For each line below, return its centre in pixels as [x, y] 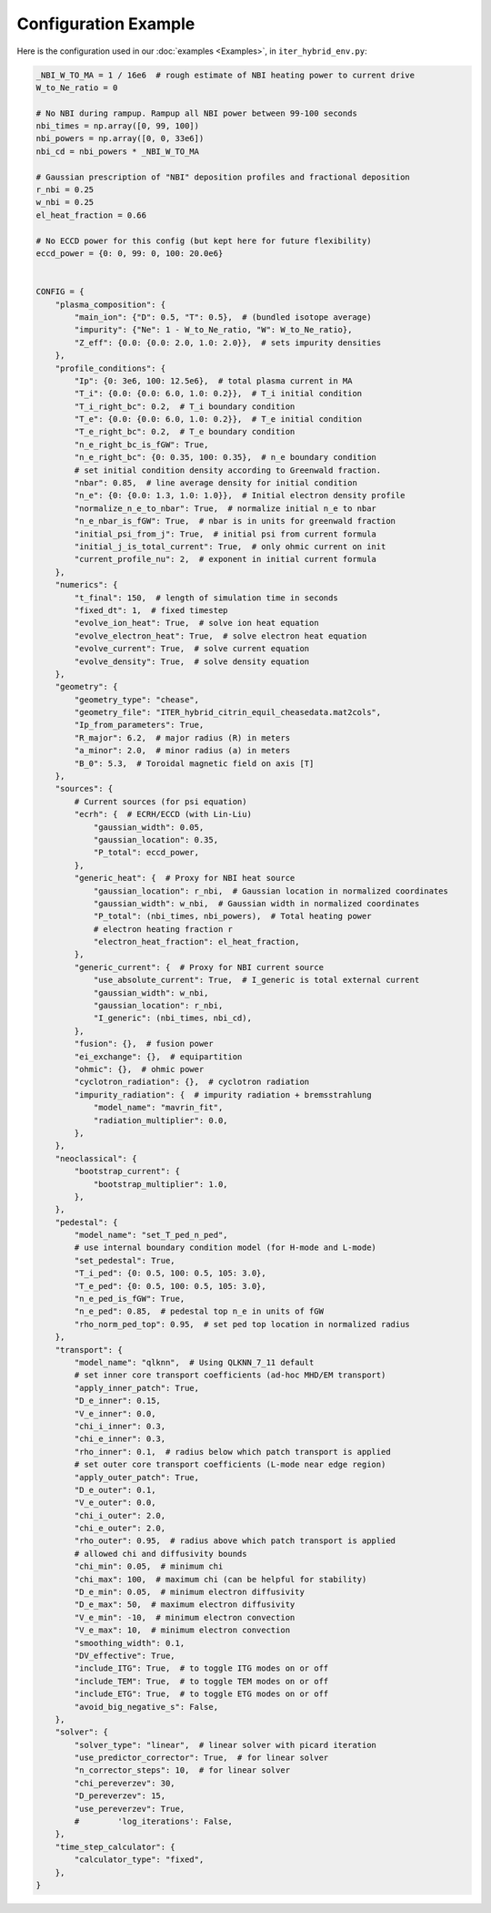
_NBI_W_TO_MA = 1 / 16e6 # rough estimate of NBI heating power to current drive [225, 75]
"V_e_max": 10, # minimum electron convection [182, 1630]
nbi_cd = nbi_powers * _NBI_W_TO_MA [118, 151]
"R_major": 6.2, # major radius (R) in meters [182, 737]
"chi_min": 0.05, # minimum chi [149, 1566]
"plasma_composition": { [110, 304]
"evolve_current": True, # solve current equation [192, 649]
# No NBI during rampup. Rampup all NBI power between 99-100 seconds [197, 113]
